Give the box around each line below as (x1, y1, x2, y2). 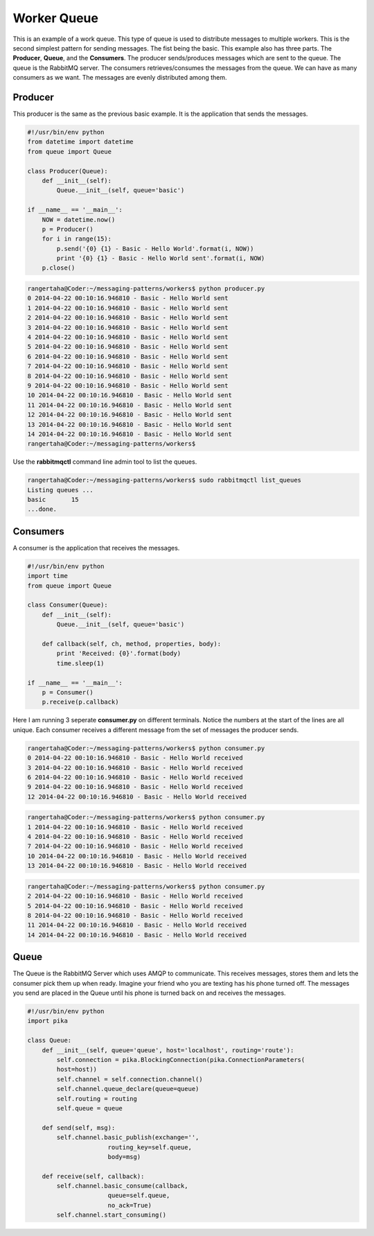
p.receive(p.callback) (42, 698, 119, 706)
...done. (27, 505, 57, 513)
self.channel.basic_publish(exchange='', (56, 1133, 199, 1142)
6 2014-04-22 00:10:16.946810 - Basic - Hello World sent (27, 352, 229, 360)
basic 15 (27, 496, 79, 504)
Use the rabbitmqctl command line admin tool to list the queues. (12, 458, 197, 466)
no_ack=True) (107, 1201, 152, 1209)
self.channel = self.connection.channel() (56, 1075, 204, 1083)
